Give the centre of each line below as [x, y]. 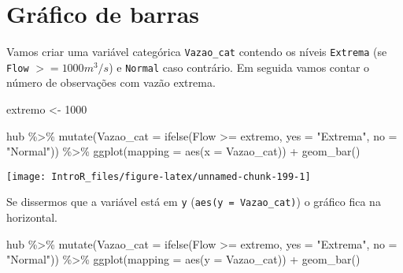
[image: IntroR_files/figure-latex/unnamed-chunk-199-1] [159, 176]
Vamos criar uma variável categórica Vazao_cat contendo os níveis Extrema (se [197, 52]
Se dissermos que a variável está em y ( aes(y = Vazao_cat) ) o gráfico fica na [194, 202]
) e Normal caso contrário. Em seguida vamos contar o [239, 67]
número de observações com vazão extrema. [111, 82]
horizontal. [32, 217]
